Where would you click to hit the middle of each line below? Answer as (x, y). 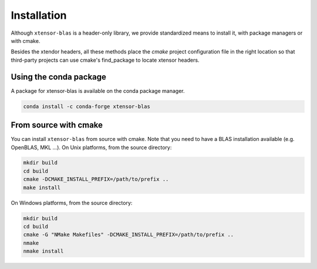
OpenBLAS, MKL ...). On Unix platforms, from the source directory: (91, 147)
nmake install (43, 251)
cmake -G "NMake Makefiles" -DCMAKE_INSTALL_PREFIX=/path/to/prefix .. (129, 235)
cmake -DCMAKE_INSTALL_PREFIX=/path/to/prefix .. (96, 179)
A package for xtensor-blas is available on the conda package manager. (98, 90)
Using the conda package (59, 77)
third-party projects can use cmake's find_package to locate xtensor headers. (105, 60)
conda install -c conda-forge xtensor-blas (87, 106)
